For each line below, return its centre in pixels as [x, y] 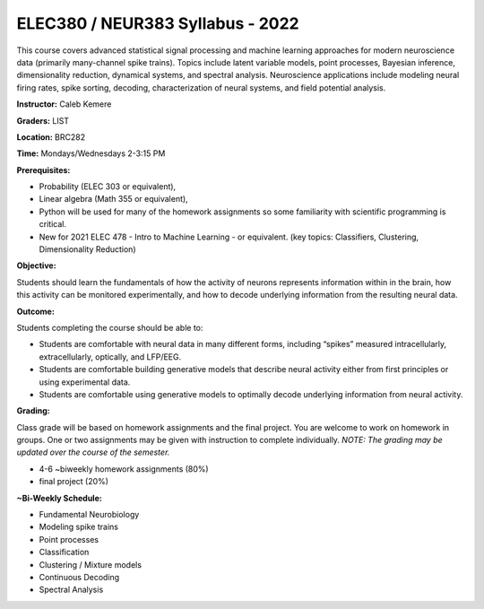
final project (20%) [74, 482]
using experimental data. [85, 382]
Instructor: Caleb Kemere [64, 104]
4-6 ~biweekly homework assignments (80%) [124, 469]
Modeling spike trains [78, 527]
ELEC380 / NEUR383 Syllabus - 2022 [158, 23]
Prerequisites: [43, 170]
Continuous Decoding [79, 577]
